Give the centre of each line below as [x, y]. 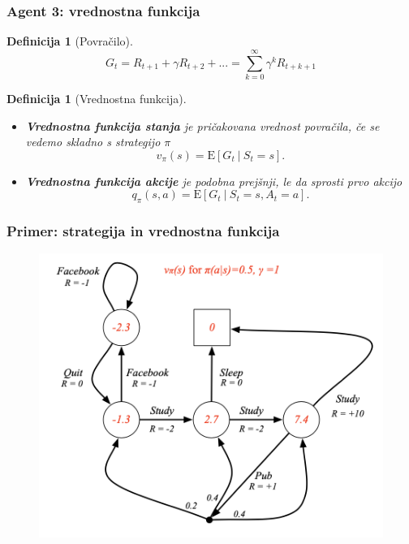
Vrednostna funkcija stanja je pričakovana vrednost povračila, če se [202, 125]
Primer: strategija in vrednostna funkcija [143, 231]
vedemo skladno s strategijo [93, 142]
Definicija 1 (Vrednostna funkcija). [97, 98]
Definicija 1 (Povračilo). [70, 41]
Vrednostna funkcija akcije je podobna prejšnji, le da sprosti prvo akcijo [214, 181]
